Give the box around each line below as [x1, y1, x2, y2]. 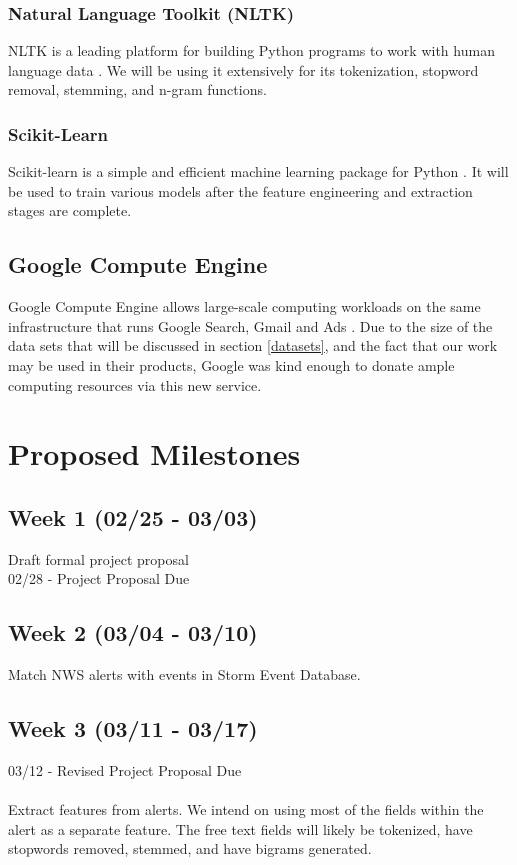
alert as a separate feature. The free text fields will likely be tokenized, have [8, 818, 473, 839]
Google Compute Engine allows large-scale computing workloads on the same [8, 296, 481, 317]
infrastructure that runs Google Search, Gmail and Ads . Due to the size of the [8, 315, 493, 336]
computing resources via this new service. [8, 374, 262, 395]
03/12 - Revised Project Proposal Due [8, 759, 242, 780]
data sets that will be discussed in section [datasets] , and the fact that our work [8, 335, 498, 356]
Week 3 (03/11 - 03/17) [8, 713, 258, 744]
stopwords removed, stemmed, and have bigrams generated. [8, 838, 372, 859]
